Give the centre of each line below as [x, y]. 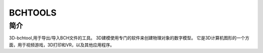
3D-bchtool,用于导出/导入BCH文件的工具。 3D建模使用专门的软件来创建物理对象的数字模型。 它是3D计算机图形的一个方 [129, 38]
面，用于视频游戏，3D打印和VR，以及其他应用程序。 [62, 45]
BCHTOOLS [33, 13]
